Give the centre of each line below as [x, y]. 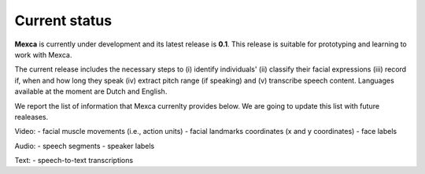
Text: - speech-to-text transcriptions [74, 161]
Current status [63, 20]
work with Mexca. [43, 54]
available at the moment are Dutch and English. [91, 91]
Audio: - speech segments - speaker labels [85, 146]
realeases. [31, 117]
